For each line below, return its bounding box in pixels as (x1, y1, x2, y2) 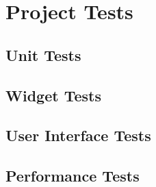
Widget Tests (5, 84, 101, 105)
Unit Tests (5, 44, 81, 65)
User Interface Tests (5, 125, 151, 146)
